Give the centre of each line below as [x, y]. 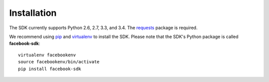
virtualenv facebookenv [47, 55]
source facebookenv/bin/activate [59, 62]
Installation [33, 13]
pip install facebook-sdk [50, 69]
